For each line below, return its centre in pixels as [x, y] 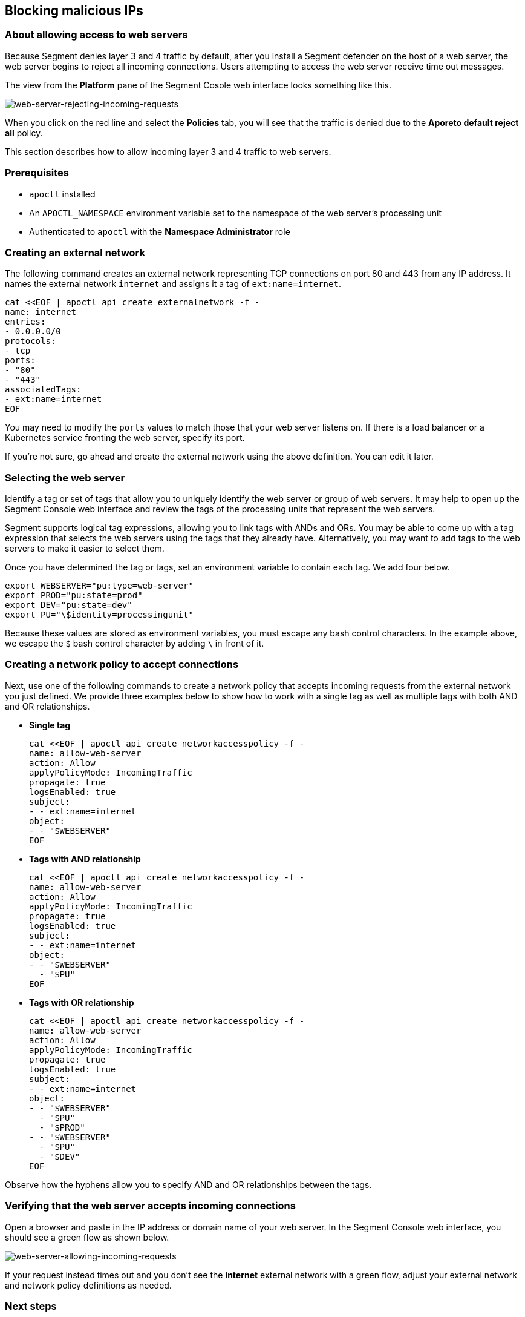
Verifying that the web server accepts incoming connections [150, 1206]
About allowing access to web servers [96, 35]
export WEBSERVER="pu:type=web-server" [99, 586]
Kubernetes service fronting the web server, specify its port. [125, 438]
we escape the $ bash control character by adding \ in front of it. [135, 644]
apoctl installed [62, 194]
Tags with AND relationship [85, 859]
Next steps [31, 1306]
